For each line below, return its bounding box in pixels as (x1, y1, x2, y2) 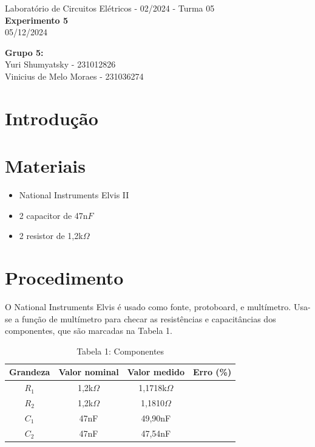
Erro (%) (193, 366, 232, 378)
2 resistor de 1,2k (19, 229, 83, 242)
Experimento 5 (5, 13, 68, 26)
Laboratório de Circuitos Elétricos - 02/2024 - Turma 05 (5, 2, 215, 14)
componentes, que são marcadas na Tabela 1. (5, 324, 172, 337)
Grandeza (9, 366, 50, 378)
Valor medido (127, 366, 185, 378)
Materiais (5, 153, 86, 178)
